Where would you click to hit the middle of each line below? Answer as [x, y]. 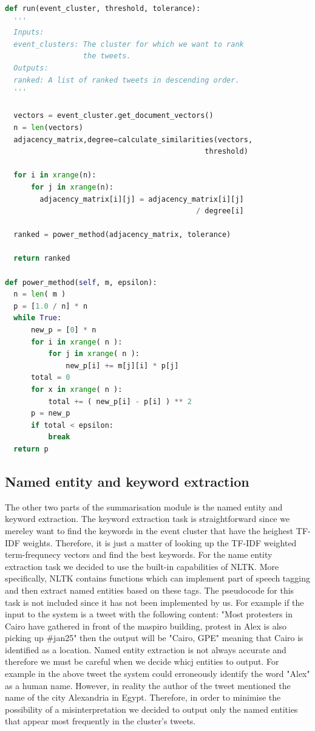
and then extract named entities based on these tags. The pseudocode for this [150, 590]
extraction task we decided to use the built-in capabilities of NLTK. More [142, 566]
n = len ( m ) [40, 294]
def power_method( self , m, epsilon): [81, 282]
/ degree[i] [220, 211]
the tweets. [107, 56]
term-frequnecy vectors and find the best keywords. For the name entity [139, 554]
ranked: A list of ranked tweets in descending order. [127, 80]
